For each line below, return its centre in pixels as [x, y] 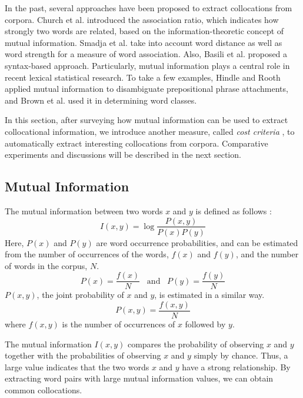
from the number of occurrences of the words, [87, 254]
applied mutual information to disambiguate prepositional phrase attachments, [146, 89]
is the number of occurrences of [119, 324]
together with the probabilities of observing [83, 355]
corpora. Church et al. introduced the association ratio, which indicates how [142, 19]
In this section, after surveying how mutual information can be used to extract [146, 120]
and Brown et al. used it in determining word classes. [101, 100]
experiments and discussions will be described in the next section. [123, 155]
